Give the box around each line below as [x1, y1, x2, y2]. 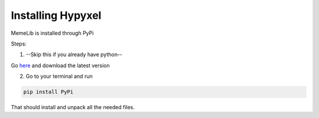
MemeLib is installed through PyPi [11, 29, 94, 37]
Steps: [11, 40, 27, 47]
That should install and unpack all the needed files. [11, 104, 135, 111]
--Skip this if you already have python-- [25, 51, 123, 58]
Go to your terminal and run [25, 73, 93, 80]
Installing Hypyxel [11, 9, 102, 22]
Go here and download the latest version [11, 62, 110, 69]
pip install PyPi [23, 88, 74, 96]
